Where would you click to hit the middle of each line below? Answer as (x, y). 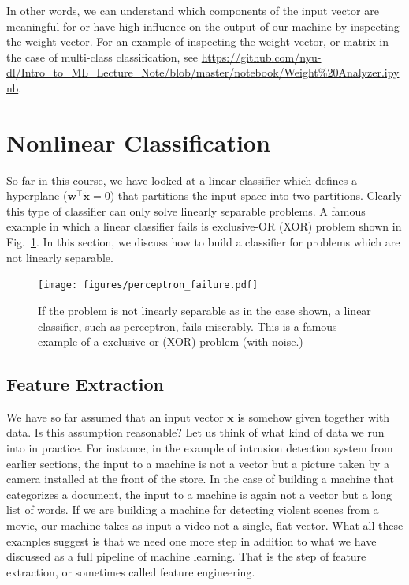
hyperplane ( (37, 195)
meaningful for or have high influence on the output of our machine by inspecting (203, 26)
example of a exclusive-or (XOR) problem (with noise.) (171, 341)
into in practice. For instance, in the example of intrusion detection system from (200, 448)
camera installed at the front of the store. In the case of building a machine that (200, 479)
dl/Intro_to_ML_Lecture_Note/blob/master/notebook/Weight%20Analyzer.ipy (203, 72)
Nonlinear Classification (138, 142)
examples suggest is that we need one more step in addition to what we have (191, 540)
